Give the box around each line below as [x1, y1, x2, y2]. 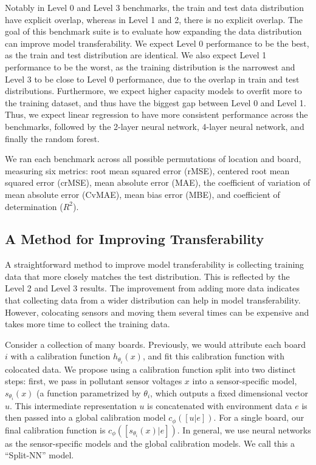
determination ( [5, 200, 63, 212]
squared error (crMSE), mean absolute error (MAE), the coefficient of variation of [5, 176, 311, 189]
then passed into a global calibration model [5, 411, 166, 424]
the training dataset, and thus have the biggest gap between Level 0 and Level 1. [5, 96, 306, 109]
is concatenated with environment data [147, 399, 292, 412]
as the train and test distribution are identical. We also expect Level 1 [5, 49, 267, 61]
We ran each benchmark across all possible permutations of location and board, [5, 152, 301, 165]
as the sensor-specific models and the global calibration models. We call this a [5, 436, 295, 449]
